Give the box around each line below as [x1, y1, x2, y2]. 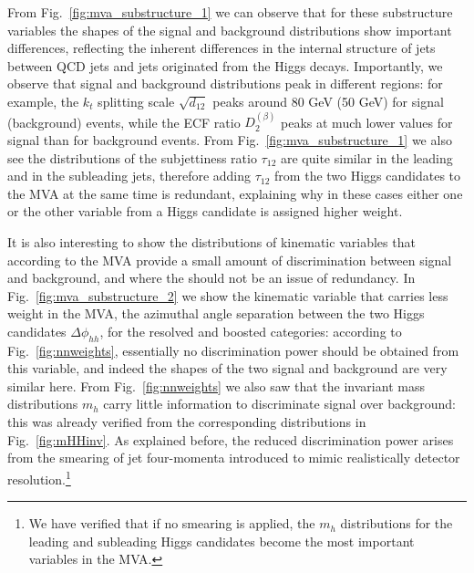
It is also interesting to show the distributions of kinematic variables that [7, 232, 416, 251]
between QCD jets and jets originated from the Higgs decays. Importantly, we [7, 56, 443, 75]
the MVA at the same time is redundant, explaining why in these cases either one [7, 183, 463, 203]
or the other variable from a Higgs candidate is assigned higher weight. [7, 202, 403, 221]
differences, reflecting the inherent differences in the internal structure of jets [7, 38, 436, 57]
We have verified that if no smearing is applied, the [28, 514, 315, 533]
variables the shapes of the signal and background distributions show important [7, 20, 452, 39]
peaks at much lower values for [281, 112, 453, 131]
